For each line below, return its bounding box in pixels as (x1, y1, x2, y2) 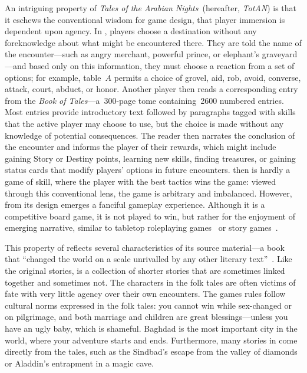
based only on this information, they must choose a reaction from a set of (29, 59, 295, 71)
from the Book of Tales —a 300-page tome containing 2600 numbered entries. (5, 94, 284, 106)
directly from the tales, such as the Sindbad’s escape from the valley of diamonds (5, 345, 298, 358)
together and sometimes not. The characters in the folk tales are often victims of (5, 276, 296, 288)
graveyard (262, 48, 298, 60)
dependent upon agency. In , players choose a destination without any (5, 25, 257, 37)
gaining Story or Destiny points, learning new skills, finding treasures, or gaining (5, 152, 296, 164)
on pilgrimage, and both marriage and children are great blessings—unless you (5, 310, 288, 323)
